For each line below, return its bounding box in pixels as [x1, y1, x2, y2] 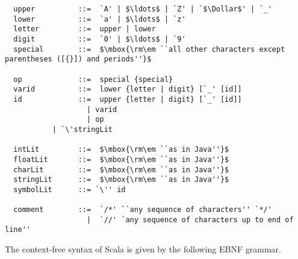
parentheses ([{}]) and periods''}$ [5, 55, 152, 64]
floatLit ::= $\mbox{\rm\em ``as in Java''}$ [13, 155, 229, 164]
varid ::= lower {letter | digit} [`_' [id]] [13, 85, 242, 94]
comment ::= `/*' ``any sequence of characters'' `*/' [13, 205, 272, 214]
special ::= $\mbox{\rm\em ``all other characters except [13, 45, 285, 54]
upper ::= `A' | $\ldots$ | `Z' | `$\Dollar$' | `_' [13, 5, 272, 13]
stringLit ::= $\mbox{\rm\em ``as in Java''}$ [13, 175, 229, 184]
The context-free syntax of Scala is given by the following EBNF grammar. [5, 243, 281, 255]
